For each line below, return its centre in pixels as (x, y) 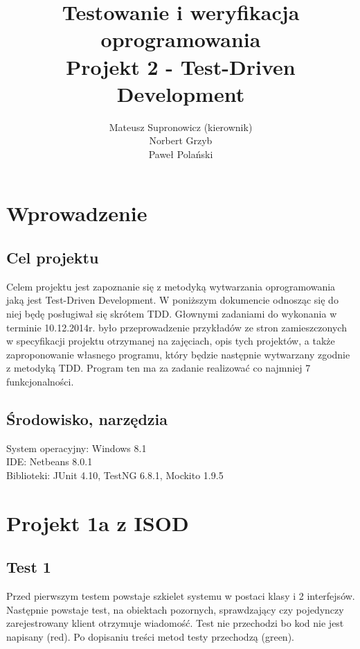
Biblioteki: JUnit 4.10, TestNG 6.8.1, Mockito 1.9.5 (115, 475)
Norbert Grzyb (181, 140)
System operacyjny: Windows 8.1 (76, 448)
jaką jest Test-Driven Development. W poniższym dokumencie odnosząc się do (172, 300)
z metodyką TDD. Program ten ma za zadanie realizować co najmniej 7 (159, 368)
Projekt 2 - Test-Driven (181, 66)
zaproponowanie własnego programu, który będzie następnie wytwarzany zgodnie (178, 354)
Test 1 (29, 567)
